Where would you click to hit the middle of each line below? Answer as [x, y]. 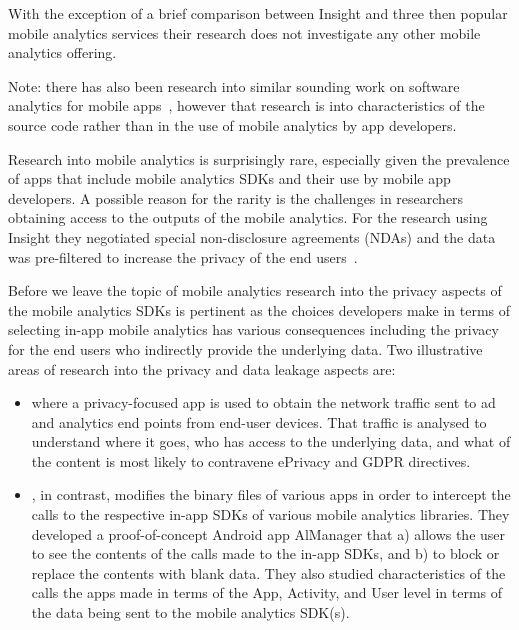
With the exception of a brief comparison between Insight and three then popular [258, 13]
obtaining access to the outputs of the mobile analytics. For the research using [248, 217]
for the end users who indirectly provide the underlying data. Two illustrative [245, 348]
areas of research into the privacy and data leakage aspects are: [202, 368]
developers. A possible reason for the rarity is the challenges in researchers [236, 197]
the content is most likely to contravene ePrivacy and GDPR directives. [251, 460]
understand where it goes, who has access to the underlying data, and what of [271, 441]
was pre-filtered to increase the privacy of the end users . [183, 256]
